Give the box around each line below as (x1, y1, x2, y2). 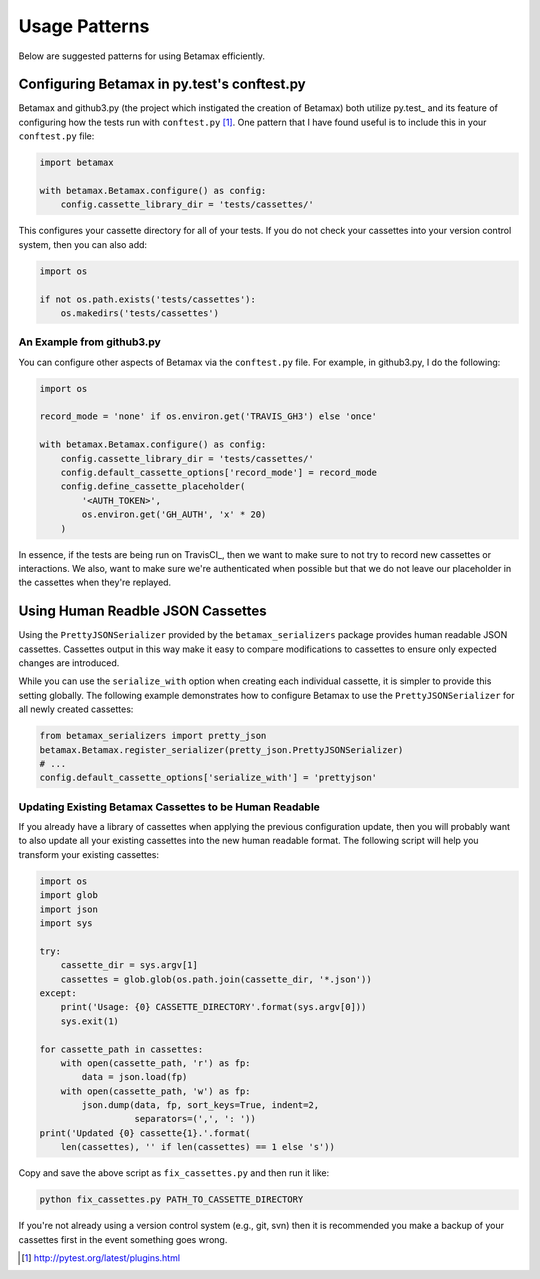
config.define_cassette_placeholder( (60, 481, 246, 492)
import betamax (39, 157, 114, 169)
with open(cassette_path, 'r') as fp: (60, 1057, 251, 1069)
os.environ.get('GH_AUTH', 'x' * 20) (81, 509, 267, 520)
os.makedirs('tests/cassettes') (60, 307, 220, 319)
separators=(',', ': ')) (134, 1113, 257, 1125)
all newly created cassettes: (18, 703, 134, 715)
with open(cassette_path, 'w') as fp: (60, 1085, 251, 1097)
